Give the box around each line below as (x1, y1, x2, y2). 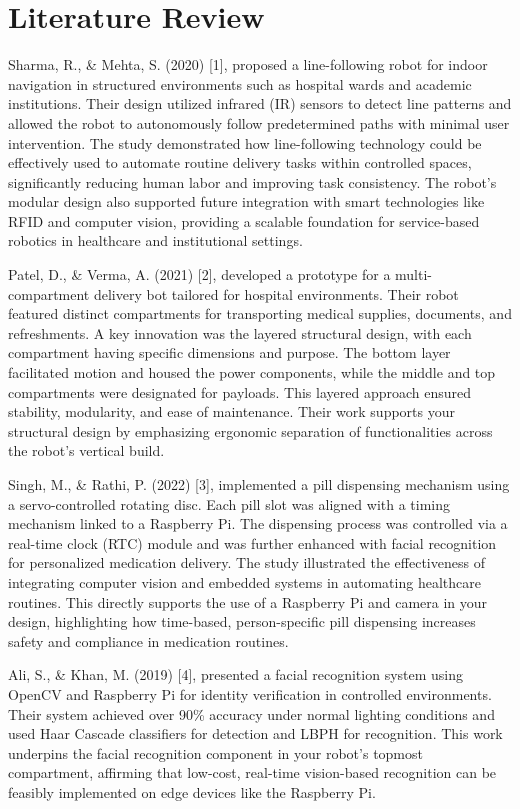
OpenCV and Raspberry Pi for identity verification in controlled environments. (8, 683, 492, 704)
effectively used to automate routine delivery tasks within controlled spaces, (8, 152, 472, 173)
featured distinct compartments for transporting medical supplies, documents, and (8, 303, 512, 324)
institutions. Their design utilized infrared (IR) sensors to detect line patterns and (8, 93, 512, 114)
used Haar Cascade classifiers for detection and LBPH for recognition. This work (8, 723, 503, 744)
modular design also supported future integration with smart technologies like (8, 191, 485, 212)
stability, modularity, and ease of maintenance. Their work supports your (8, 401, 455, 422)
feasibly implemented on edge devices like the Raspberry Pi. (8, 781, 376, 802)
